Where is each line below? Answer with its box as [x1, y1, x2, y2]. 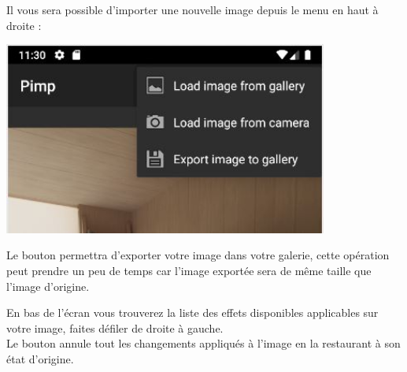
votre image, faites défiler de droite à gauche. [6, 319, 224, 336]
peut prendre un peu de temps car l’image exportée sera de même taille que [6, 262, 372, 278]
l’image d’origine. [6, 277, 90, 294]
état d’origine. [6, 350, 74, 366]
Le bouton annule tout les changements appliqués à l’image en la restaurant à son [6, 335, 401, 352]
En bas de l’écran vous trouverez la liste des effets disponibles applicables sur [6, 304, 379, 321]
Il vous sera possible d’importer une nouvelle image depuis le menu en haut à [6, 2, 379, 17]
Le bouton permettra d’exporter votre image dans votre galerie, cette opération [6, 247, 390, 263]
